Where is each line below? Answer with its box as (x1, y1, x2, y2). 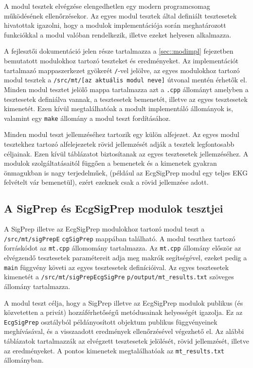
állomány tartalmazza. (4, 281, 71, 291)
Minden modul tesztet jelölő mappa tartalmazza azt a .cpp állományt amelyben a (4, 84, 249, 94)
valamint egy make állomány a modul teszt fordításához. (4, 113, 171, 123)
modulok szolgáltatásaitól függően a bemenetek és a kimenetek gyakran (4, 158, 217, 168)
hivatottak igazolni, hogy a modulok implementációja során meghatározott (4, 20, 226, 30)
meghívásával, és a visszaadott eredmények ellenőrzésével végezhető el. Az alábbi (4, 326, 244, 336)
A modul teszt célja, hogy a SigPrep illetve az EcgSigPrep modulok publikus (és (4, 297, 243, 308)
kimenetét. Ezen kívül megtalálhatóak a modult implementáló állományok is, (4, 103, 233, 114)
